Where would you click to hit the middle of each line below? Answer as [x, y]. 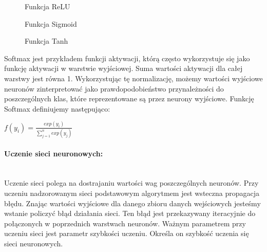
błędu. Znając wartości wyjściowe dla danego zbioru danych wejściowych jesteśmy [132, 203]
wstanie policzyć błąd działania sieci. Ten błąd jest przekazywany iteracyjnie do [130, 213]
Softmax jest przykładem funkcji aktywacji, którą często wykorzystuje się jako [127, 58]
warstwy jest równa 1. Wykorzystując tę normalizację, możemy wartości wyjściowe [133, 78]
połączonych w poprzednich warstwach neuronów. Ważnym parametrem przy [125, 223]
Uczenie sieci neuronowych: [54, 153]
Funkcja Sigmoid [51, 23]
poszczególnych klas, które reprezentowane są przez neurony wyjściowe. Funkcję [129, 98]
